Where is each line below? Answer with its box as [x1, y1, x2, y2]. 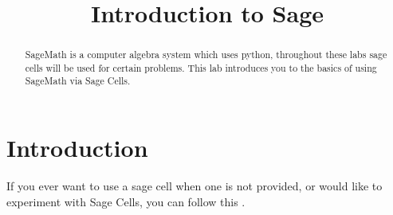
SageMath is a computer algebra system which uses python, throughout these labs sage [25, 48, 387, 61]
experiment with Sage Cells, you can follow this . [6, 193, 246, 209]
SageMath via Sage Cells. [25, 74, 131, 88]
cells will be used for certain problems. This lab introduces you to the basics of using [25, 61, 377, 74]
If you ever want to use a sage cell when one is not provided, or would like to [6, 178, 383, 194]
